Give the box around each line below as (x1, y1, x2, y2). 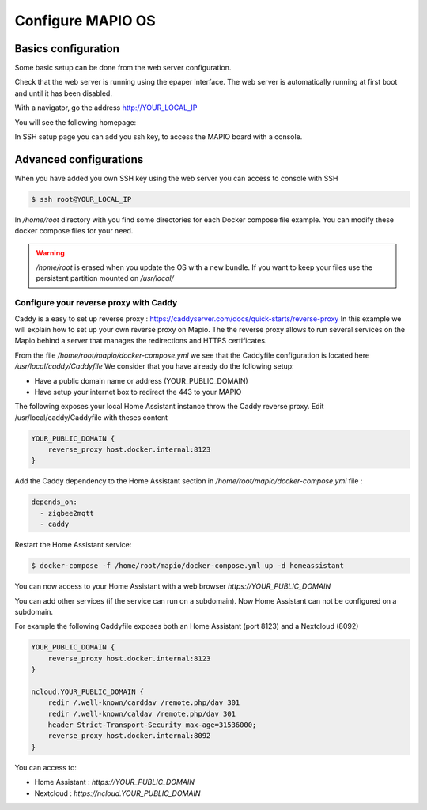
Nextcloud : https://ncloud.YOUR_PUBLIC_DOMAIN (34, 788, 201, 798)
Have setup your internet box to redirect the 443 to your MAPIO (34, 387, 242, 396)
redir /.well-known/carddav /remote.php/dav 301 (47, 698, 240, 707)
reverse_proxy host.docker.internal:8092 (47, 732, 211, 740)
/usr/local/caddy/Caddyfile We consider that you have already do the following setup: (14, 361, 294, 371)
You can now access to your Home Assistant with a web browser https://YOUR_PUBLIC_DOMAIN (14, 581, 331, 591)
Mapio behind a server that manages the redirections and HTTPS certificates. (14, 336, 267, 346)
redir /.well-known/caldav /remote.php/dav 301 (47, 709, 236, 718)
